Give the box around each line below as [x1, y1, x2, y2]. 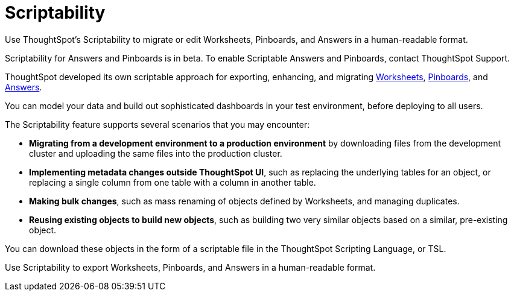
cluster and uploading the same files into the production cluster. [29, 148, 282, 159]
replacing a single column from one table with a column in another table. [29, 177, 316, 187]
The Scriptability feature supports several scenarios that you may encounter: [5, 119, 310, 130]
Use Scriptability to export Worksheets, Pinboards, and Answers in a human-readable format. [5, 262, 376, 272]
